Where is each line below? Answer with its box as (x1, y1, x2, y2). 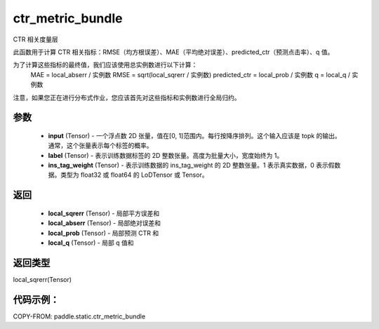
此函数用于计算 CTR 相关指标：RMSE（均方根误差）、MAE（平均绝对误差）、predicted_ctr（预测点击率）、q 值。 (13, 48, 334, 56)
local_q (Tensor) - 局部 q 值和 (48, 239, 134, 247)
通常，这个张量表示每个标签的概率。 (48, 141, 153, 150)
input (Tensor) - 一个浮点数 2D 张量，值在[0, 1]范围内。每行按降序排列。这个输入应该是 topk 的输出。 (48, 131, 341, 140)
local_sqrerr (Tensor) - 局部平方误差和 (48, 209, 160, 217)
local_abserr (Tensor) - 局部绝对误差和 (48, 219, 161, 227)
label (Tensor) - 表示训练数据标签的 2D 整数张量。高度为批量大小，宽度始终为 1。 (48, 151, 284, 159)
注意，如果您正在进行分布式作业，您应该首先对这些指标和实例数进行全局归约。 (13, 93, 241, 102)
